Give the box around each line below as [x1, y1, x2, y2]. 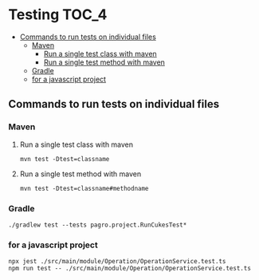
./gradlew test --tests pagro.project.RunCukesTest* [8, 221, 187, 229]
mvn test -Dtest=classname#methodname [19, 184, 149, 192]
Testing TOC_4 [8, 6, 108, 24]
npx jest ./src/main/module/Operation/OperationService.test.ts [8, 258, 226, 266]
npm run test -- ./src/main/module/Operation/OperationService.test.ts [8, 265, 251, 273]
